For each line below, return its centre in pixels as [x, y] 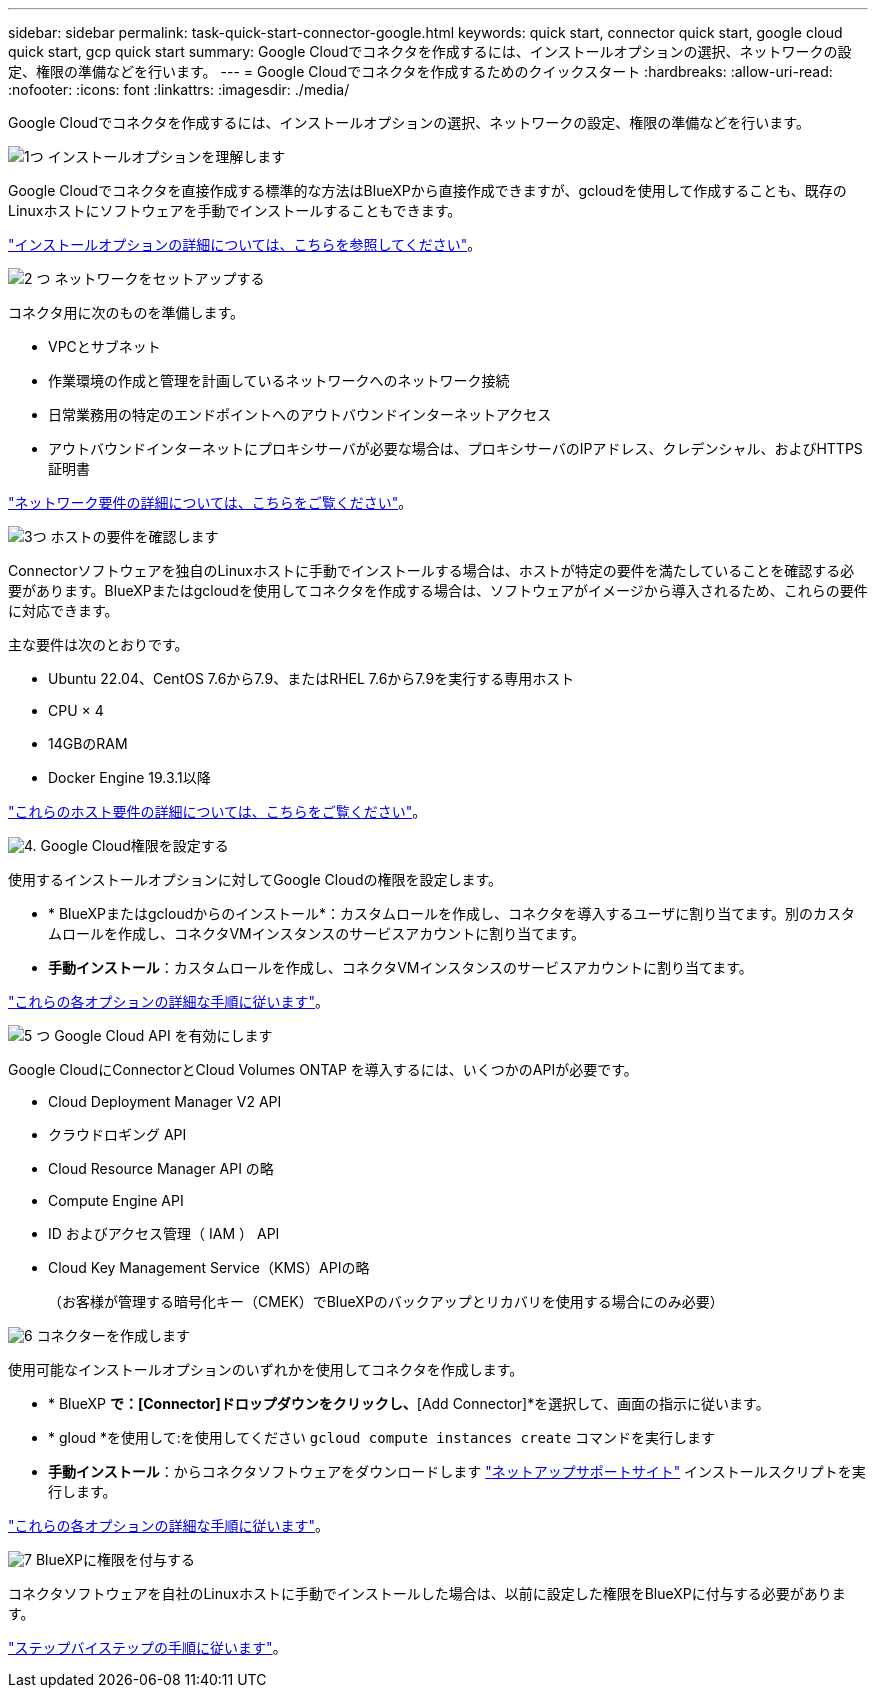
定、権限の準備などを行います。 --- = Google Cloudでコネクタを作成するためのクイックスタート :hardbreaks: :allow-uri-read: [420, 71]
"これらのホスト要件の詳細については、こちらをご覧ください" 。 [217, 811]
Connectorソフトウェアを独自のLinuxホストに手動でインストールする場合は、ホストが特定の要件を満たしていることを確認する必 [431, 570]
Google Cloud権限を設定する [134, 845]
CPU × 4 [76, 710]
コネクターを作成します [113, 1335]
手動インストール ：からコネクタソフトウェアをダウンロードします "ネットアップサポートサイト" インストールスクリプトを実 [457, 1471]
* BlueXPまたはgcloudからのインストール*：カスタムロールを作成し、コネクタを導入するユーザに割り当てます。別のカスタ [452, 913]
